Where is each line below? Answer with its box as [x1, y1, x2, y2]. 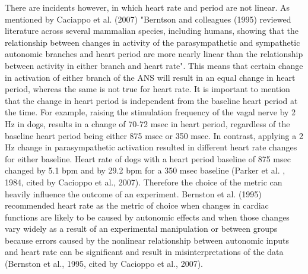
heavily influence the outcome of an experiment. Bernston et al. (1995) [5, 187, 262, 200]
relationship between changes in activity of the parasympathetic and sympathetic [5, 36, 300, 48]
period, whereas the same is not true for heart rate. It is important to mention [5, 83, 290, 95]
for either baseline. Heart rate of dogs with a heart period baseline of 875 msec [5, 152, 291, 165]
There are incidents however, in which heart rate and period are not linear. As [5, 1, 290, 13]
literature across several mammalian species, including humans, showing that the [5, 24, 299, 37]
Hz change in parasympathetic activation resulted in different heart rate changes [5, 141, 297, 153]
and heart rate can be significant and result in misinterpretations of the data [5, 245, 284, 258]
